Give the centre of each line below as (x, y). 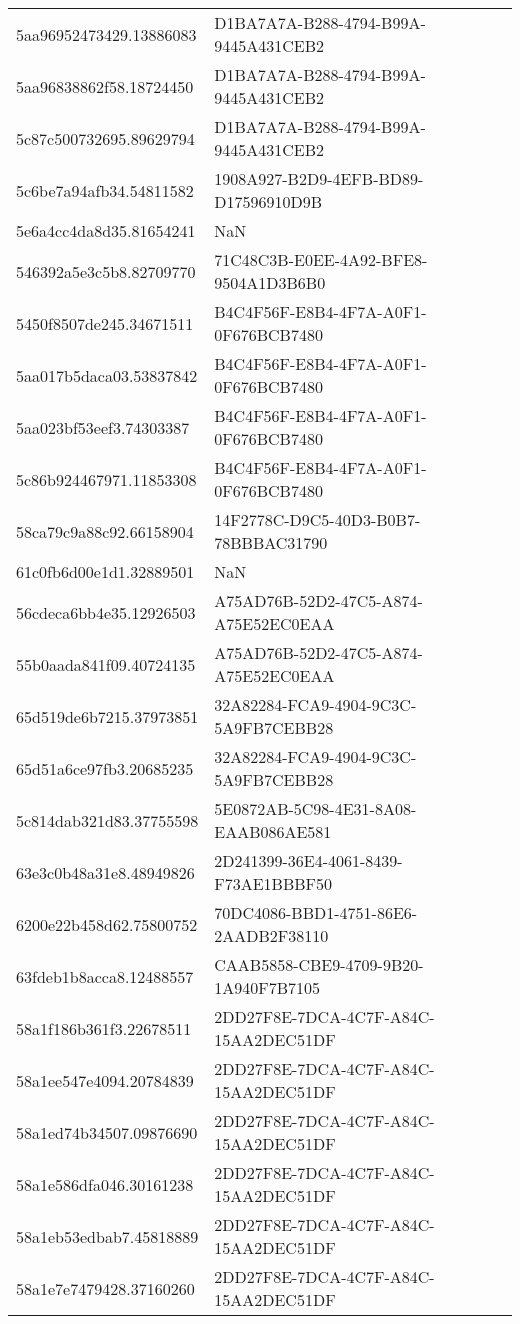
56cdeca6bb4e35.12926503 (106, 612)
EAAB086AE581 (273, 831)
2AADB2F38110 (271, 935)
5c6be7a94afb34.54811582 (105, 190)
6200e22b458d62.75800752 (107, 924)
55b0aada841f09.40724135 (106, 664)
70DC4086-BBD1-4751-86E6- (316, 912)
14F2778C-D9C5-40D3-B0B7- (317, 519)
